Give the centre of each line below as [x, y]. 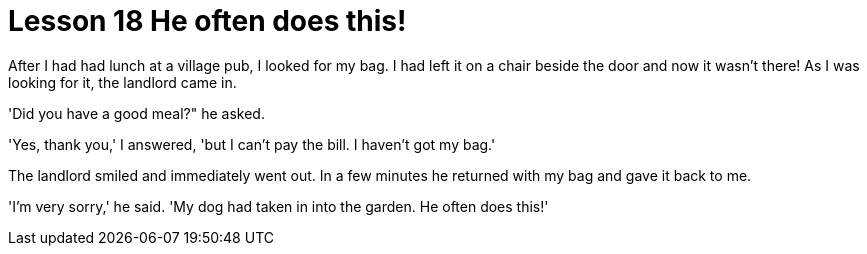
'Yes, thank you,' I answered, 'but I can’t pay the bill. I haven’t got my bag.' [252, 144]
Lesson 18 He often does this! [207, 21]
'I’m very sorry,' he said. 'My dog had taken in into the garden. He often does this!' [278, 206]
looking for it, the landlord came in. [122, 82]
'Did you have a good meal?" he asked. [136, 113]
